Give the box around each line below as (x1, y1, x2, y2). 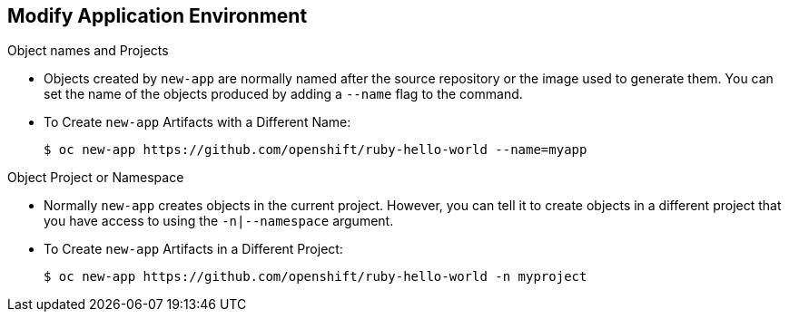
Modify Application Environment (7, 5, 308, 27)
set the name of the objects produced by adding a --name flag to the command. (44, 86, 523, 102)
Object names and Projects (7, 43, 169, 59)
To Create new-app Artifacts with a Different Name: (44, 114, 351, 130)
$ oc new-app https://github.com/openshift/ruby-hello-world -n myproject (44, 269, 587, 285)
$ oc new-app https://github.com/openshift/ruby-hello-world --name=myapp (44, 142, 587, 158)
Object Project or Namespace (7, 169, 184, 186)
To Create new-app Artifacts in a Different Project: (44, 241, 343, 257)
